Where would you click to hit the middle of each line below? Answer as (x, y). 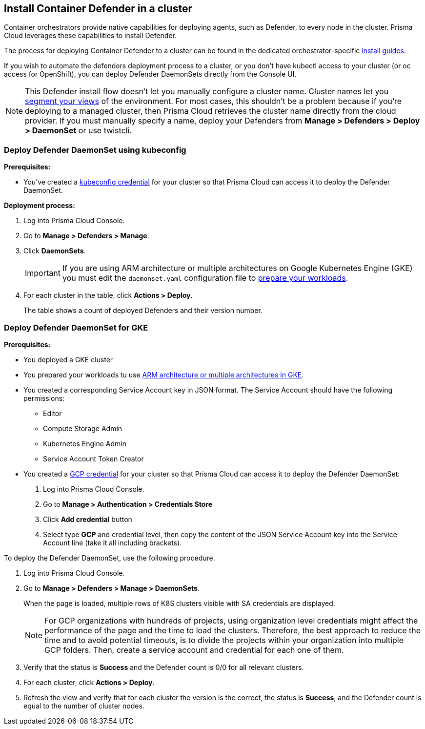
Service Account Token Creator (93, 458)
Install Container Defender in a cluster (98, 9)
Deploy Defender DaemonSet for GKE (76, 327)
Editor (52, 413)
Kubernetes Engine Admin (85, 443)
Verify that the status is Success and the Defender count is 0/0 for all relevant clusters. (164, 667)
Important (43, 273)
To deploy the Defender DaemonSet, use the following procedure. (110, 558)
